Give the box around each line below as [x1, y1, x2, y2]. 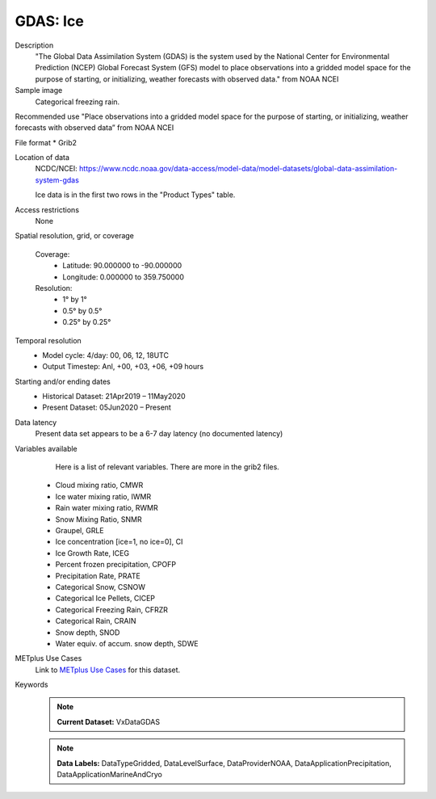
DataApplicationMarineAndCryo [57, 770, 163, 780]
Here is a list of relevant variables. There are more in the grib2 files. [55, 462, 280, 472]
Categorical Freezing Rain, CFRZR [55, 604, 169, 614]
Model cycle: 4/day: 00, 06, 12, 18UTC [42, 350, 170, 360]
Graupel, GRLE [55, 526, 104, 535]
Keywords [15, 679, 48, 690]
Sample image [15, 86, 63, 95]
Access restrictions [15, 204, 80, 214]
